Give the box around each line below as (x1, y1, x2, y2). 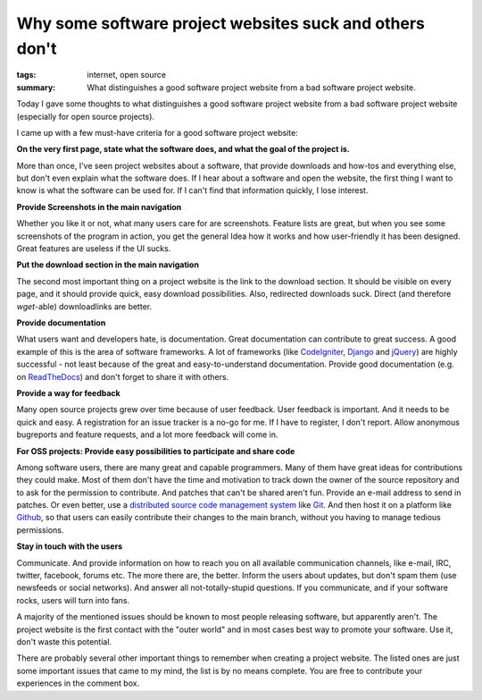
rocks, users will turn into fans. (16, 595, 129, 605)
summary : (16, 81, 56, 93)
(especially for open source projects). (16, 111, 155, 122)
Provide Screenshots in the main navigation (16, 201, 182, 212)
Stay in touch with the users (16, 541, 123, 552)
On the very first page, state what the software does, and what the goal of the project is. (16, 144, 350, 155)
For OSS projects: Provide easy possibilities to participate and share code (16, 445, 295, 456)
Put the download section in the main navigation (16, 259, 200, 270)
